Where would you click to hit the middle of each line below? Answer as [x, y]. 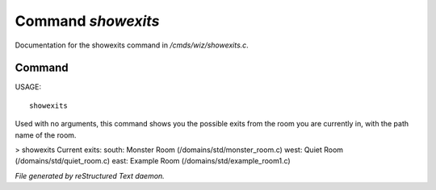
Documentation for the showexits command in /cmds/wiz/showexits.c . [132, 45]
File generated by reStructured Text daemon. [90, 176]
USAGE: [28, 87]
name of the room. [46, 135]
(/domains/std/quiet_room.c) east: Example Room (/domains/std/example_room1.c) [153, 161]
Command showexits [87, 21]
